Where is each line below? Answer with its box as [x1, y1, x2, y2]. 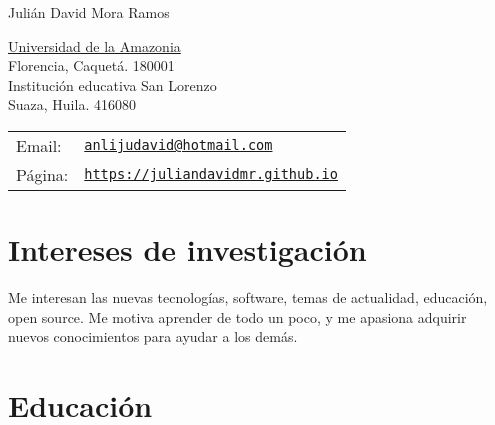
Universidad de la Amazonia [8, 35, 181, 56]
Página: [16, 162, 69, 186]
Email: [16, 133, 62, 157]
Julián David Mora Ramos [8, 2, 170, 22]
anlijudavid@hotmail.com [84, 137, 273, 154]
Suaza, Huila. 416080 [8, 94, 136, 115]
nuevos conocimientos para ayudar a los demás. [8, 326, 298, 347]
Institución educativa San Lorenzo [8, 74, 217, 95]
